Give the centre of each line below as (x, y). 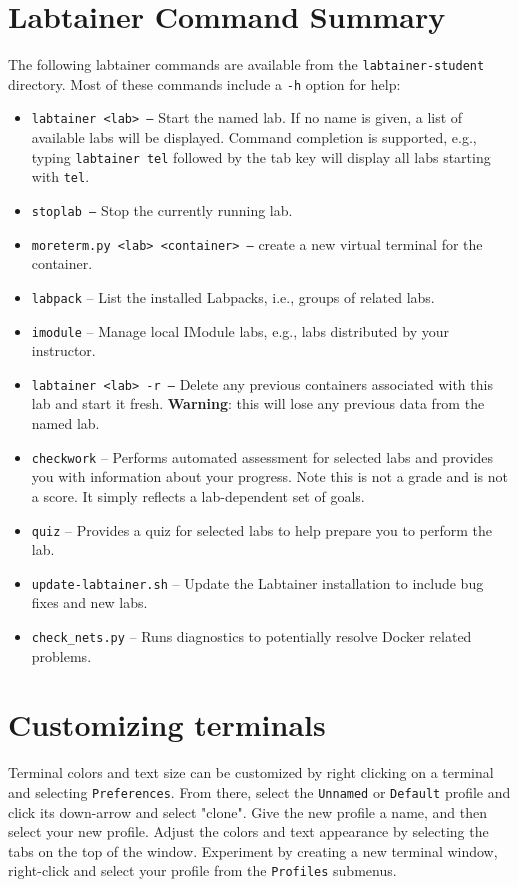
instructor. (63, 350)
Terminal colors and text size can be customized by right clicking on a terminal (251, 772)
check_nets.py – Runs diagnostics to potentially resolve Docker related (251, 636)
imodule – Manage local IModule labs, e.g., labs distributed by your (240, 330)
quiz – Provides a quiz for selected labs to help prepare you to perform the (261, 529)
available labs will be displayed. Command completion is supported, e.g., (254, 137)
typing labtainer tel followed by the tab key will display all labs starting (261, 156)
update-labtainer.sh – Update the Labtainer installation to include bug (257, 582)
